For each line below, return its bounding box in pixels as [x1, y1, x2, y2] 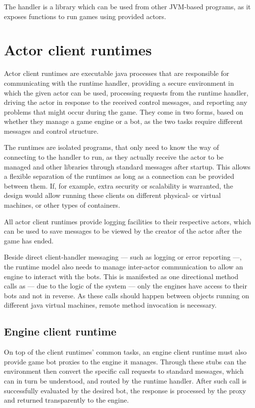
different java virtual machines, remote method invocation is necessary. [4, 300, 217, 310]
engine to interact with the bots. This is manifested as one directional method [4, 271, 239, 281]
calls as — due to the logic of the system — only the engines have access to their [4, 281, 247, 291]
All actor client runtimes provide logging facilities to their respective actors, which [4, 216, 251, 226]
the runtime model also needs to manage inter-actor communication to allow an [4, 262, 243, 271]
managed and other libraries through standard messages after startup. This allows [4, 161, 251, 171]
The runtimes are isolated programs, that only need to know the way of [4, 142, 219, 152]
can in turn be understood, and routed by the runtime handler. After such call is [4, 375, 247, 385]
